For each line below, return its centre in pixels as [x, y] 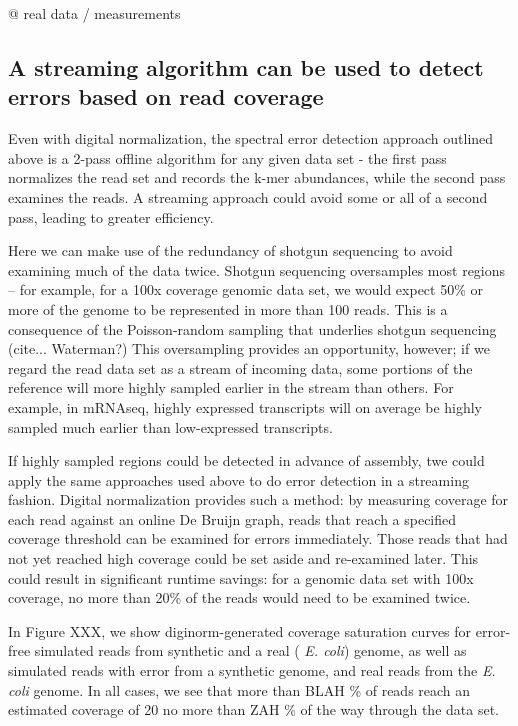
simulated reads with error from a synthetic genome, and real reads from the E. [252, 670]
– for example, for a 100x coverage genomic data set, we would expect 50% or [245, 289]
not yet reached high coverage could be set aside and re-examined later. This [243, 558]
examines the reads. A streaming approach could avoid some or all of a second [248, 196]
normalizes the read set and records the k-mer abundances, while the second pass [257, 177]
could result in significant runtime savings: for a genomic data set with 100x [241, 577]
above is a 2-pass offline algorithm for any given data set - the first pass [227, 157]
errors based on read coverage [166, 96]
